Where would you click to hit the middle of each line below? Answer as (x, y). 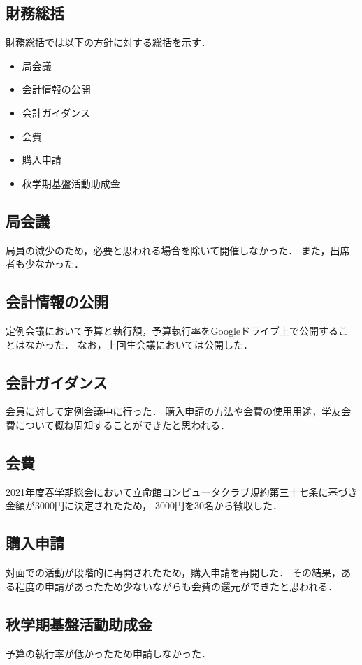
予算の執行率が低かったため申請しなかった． (108, 653)
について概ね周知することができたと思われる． (122, 424)
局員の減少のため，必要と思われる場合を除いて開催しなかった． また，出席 (178, 250)
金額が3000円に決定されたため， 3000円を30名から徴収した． (144, 505)
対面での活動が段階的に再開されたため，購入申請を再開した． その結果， (173, 572)
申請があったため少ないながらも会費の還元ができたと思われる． (191, 586)
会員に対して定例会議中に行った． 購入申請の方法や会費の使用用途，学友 (174, 411)
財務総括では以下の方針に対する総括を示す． (108, 42)
